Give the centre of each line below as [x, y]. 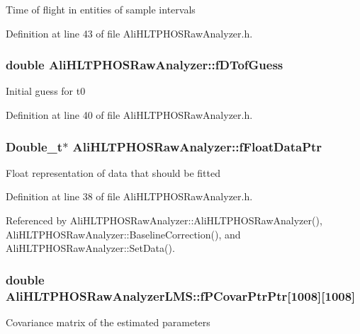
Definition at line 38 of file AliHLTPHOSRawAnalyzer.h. [129, 196]
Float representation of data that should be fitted [113, 172]
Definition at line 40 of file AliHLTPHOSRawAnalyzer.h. [129, 115]
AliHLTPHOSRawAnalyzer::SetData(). [90, 248]
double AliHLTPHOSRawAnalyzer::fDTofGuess [145, 65]
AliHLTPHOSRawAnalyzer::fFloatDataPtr [197, 146]
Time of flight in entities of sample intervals [101, 9]
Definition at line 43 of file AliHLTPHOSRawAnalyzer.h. [129, 33]
